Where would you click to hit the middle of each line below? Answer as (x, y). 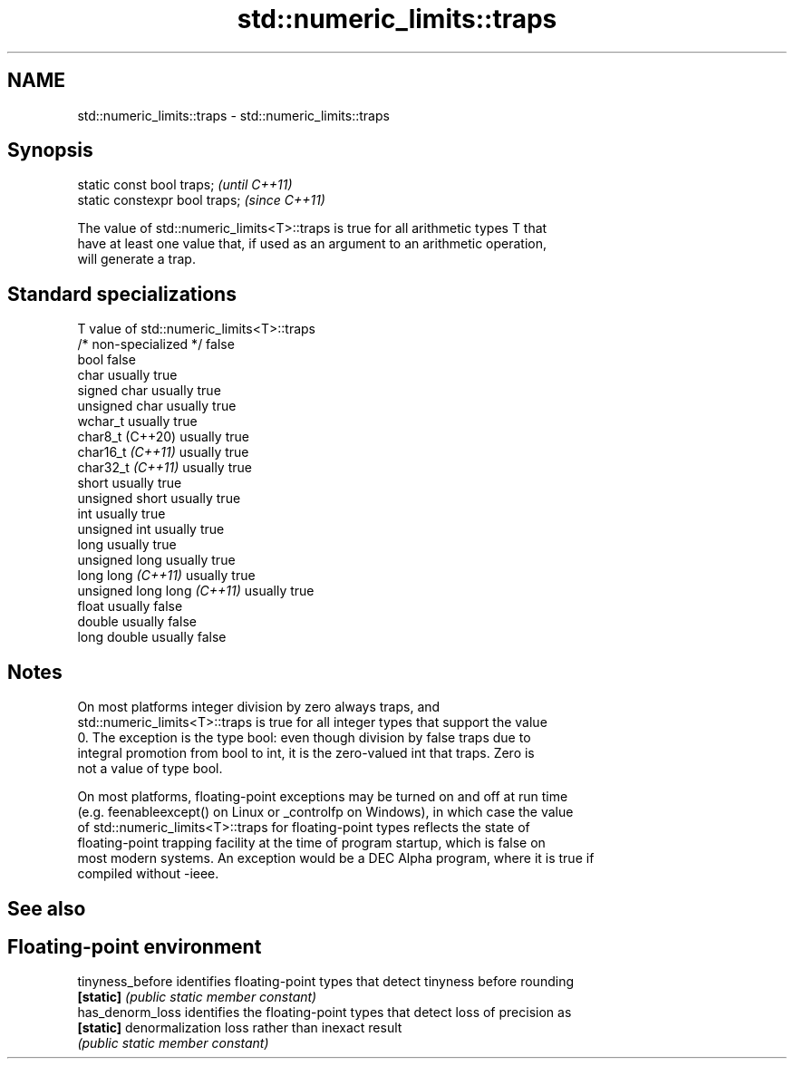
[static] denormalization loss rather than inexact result (240, 1028)
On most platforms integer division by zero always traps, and (259, 707)
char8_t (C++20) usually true (163, 437)
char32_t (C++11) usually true (165, 468)
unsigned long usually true (156, 560)
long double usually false (152, 637)
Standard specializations (122, 294)
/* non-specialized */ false (156, 344)
